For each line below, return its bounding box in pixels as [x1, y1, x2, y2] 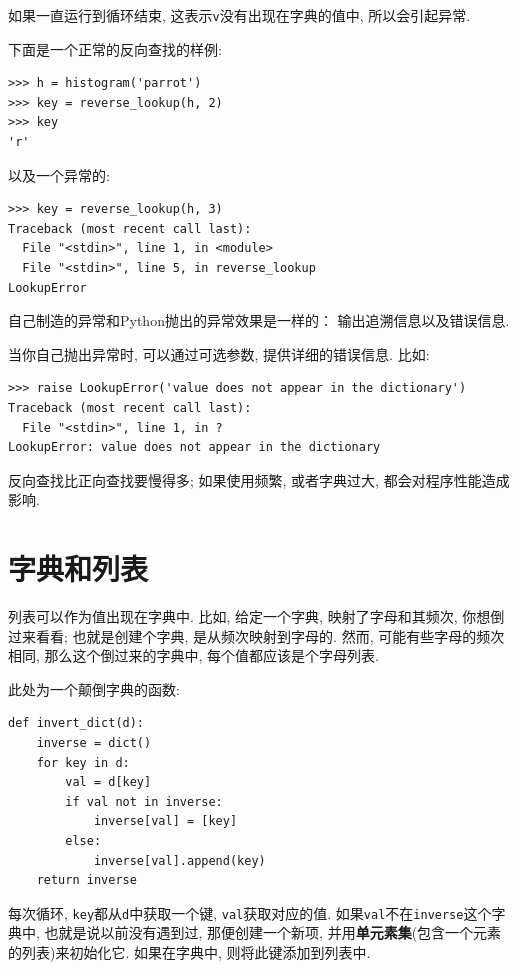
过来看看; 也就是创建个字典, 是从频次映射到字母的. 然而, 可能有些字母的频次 [8, 625, 505, 646]
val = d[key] [65, 775, 152, 790]
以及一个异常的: [8, 164, 110, 185]
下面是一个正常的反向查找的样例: [8, 38, 222, 59]
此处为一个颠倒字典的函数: [8, 678, 180, 699]
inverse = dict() [36, 736, 152, 751]
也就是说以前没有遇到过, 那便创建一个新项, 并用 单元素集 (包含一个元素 [44, 922, 502, 943]
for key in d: [36, 755, 130, 770]
